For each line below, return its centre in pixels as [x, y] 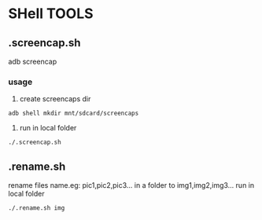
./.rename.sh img [37, 208]
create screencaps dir [55, 99]
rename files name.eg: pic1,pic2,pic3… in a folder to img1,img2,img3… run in [131, 185]
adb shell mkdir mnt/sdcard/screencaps [74, 114]
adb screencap [33, 61]
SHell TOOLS [51, 14]
